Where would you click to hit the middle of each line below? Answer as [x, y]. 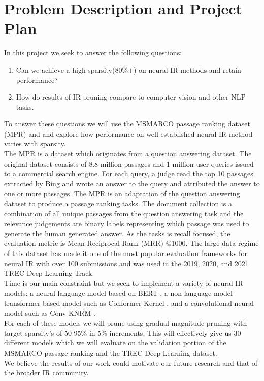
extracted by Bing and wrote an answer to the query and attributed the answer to [132, 183]
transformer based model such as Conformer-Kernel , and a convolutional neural [129, 303]
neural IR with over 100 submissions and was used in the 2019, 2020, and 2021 [126, 263]
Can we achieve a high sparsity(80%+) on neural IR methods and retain [128, 69]
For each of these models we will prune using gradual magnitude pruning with [126, 323]
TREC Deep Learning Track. [49, 273]
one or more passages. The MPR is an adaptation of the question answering [122, 193]
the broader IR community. [46, 373]
